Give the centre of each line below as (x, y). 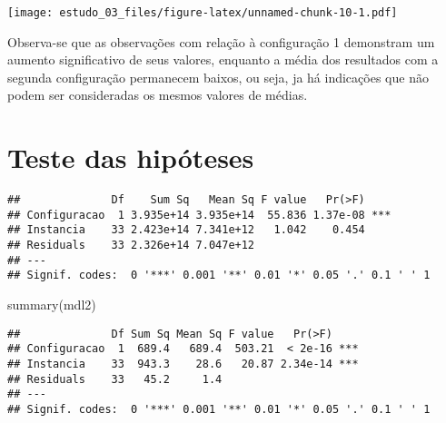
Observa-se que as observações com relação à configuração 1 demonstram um (221, 41)
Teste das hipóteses (131, 157)
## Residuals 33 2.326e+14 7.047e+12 (131, 246)
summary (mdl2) (52, 305)
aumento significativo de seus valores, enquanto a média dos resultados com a (223, 59)
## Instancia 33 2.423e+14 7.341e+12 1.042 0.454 (186, 230)
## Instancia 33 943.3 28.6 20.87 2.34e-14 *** (183, 364)
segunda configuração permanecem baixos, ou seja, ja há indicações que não (218, 77)
